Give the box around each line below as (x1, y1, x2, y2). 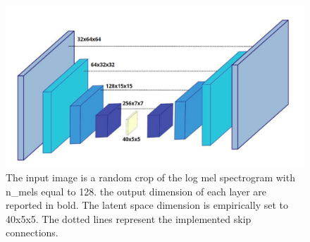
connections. (6, 225, 58, 240)
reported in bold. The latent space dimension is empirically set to (6, 198, 288, 212)
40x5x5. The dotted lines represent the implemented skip (6, 211, 252, 226)
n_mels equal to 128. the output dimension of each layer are (6, 183, 267, 198)
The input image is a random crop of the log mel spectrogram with (6, 169, 295, 184)
